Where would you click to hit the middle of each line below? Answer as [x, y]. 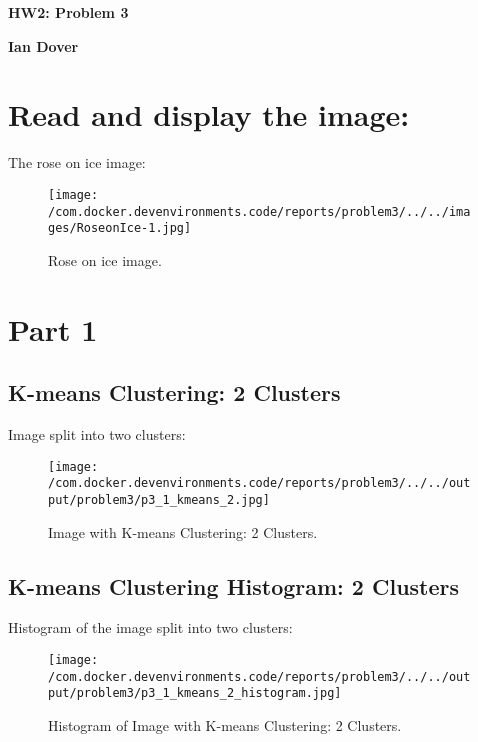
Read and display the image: [209, 114]
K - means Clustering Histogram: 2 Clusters [234, 585]
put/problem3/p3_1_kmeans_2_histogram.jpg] [195, 693]
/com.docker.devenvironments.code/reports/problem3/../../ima [259, 211]
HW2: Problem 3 [68, 12]
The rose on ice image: [77, 162]
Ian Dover [43, 45]
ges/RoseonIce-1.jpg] [120, 228]
